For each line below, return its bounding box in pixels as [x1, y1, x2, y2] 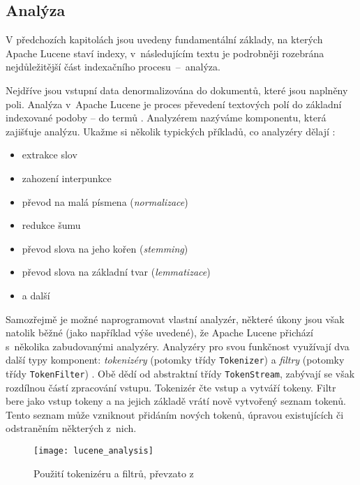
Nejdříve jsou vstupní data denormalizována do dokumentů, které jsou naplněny [6, 82, 348, 97]
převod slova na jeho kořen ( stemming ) [22, 241, 188, 255]
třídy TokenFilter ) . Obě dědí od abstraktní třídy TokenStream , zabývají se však [6, 366, 355, 380]
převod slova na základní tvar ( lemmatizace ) [22, 264, 211, 279]
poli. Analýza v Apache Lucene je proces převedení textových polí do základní [6, 96, 342, 111]
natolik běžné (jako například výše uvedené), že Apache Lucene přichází [6, 325, 313, 340]
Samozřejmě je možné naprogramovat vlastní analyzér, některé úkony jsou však [6, 311, 345, 326]
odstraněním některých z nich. [6, 421, 137, 435]
